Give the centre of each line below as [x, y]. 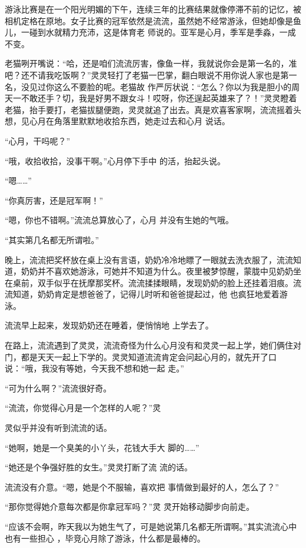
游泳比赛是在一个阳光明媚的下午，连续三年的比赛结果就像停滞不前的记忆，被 [153, 9]
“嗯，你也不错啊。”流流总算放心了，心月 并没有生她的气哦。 [119, 220]
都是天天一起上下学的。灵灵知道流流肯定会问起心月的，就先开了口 [149, 356]
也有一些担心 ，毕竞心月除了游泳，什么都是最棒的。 [105, 538]
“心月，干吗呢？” [38, 140]
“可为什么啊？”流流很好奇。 [58, 388]
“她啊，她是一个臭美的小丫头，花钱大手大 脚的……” [102, 447]
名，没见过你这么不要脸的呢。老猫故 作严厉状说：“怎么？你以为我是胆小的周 [152, 86]
